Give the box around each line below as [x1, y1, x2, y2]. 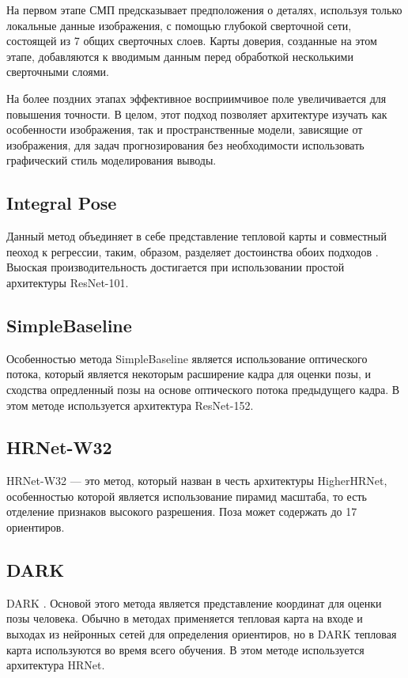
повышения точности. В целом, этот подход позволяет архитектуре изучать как [6, 105, 387, 122]
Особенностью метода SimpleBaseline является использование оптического [6, 350, 368, 366]
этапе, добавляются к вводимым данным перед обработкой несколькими [6, 47, 353, 64]
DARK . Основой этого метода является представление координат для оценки [6, 594, 382, 611]
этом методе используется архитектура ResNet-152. [6, 396, 254, 413]
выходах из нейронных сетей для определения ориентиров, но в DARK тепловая [6, 626, 397, 642]
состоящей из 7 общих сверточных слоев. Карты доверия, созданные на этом [6, 32, 377, 49]
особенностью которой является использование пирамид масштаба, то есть [6, 487, 367, 504]
